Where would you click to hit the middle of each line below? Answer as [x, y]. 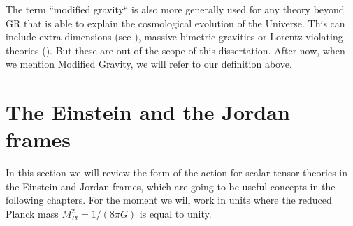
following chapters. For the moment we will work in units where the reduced [169, 200]
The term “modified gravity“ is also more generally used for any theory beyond [175, 9]
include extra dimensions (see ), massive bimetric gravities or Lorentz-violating [174, 37]
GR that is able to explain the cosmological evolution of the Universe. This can [175, 23]
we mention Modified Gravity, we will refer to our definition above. [149, 64]
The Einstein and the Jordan [148, 112]
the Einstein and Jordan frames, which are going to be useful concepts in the [171, 186]
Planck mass [32, 214]
